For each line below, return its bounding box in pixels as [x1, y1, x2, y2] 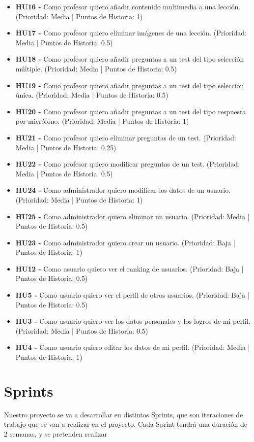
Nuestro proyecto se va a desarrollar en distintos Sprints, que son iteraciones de [4, 409, 243, 419]
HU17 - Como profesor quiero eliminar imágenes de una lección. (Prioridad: [15, 28, 247, 38]
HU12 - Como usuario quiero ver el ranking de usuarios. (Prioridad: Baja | [15, 263, 244, 273]
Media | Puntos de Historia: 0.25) [15, 142, 116, 152]
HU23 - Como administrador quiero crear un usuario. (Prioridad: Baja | [15, 237, 235, 247]
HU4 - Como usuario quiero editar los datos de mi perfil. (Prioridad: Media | [15, 342, 250, 352]
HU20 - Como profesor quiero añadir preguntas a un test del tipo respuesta [15, 106, 246, 116]
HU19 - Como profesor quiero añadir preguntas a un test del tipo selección [15, 80, 244, 90]
